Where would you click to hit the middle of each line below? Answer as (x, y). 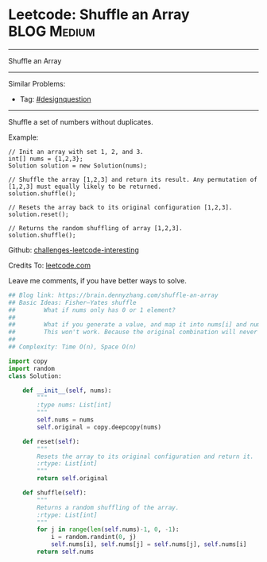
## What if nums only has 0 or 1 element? (92, 310)
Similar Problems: (37, 83)
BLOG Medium (52, 31)
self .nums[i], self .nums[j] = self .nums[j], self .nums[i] (149, 545)
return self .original (73, 479)
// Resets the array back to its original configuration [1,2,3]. (120, 207)
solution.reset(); (39, 214)
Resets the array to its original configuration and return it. (145, 456)
